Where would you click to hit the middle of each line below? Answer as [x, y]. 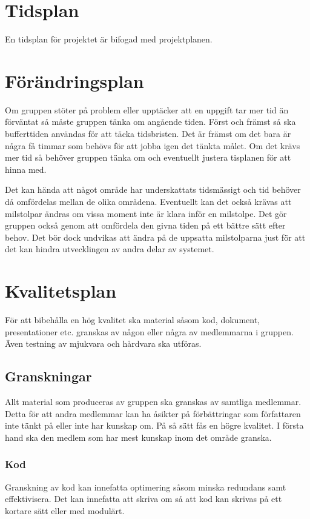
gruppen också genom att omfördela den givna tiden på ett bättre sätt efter [145, 225]
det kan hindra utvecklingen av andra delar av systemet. [110, 249]
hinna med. [26, 169]
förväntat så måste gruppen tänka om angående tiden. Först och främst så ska [150, 122]
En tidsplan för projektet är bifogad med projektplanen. [109, 39]
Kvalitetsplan [61, 291]
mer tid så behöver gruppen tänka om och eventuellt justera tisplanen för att [148, 157]
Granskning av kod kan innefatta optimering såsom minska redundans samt [146, 487]
